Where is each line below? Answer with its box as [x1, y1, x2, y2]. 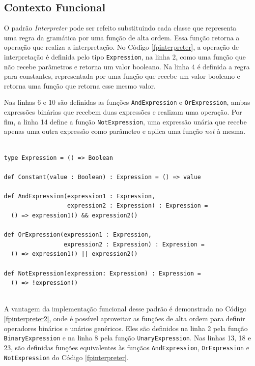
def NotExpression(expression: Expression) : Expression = [4, 270, 201, 277]
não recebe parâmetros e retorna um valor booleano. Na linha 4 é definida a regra [4, 61, 250, 71]
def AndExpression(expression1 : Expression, [4, 192, 155, 200]
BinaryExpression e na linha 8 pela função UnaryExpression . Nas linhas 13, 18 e [4, 333, 251, 343]
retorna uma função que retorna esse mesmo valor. [4, 80, 156, 91]
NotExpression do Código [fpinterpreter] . [4, 352, 129, 362]
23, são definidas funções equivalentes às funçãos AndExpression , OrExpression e [4, 342, 250, 352]
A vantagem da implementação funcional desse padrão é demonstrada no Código [4, 304, 247, 314]
